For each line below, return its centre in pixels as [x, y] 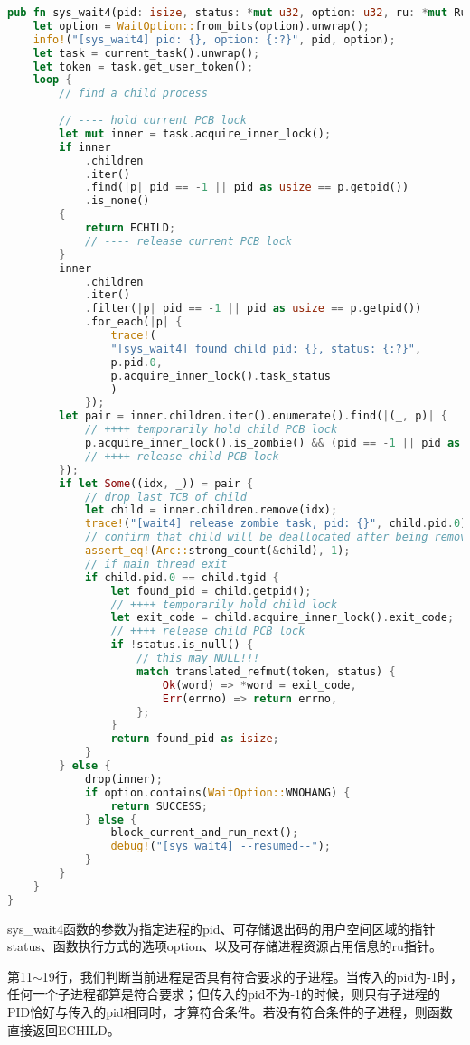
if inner [85, 147]
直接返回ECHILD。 [64, 1029]
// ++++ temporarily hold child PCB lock [211, 430]
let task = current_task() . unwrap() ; [146, 53]
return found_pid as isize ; [195, 739]
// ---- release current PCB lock [188, 241]
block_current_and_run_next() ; [205, 833]
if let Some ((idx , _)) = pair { [156, 483]
